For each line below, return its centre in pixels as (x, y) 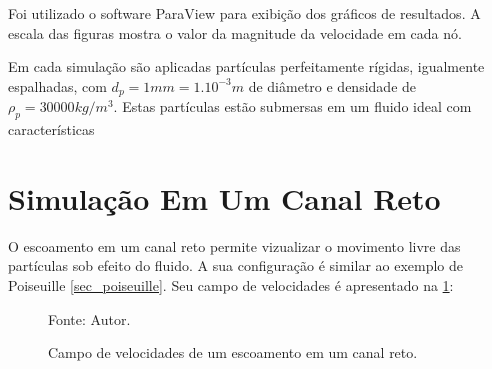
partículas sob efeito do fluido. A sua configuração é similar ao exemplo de (236, 265)
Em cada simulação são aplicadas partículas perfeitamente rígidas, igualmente (246, 66)
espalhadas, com (57, 85)
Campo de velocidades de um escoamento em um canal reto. (233, 352)
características (51, 129)
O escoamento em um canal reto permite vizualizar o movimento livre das (234, 245)
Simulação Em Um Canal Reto (224, 197)
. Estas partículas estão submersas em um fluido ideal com (292, 106)
